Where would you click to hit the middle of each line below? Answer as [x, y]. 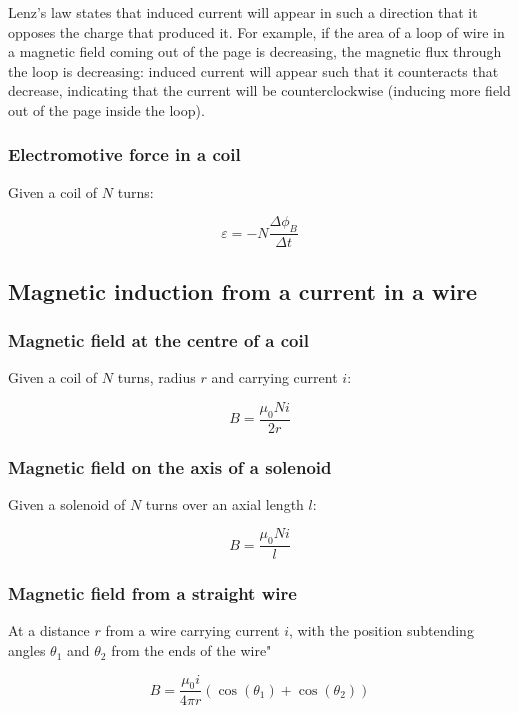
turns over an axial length [224, 503]
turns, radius [156, 377]
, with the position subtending [381, 630]
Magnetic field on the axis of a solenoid [170, 466]
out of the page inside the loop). [106, 109]
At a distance [49, 630]
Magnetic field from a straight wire [152, 593]
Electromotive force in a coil [124, 154]
